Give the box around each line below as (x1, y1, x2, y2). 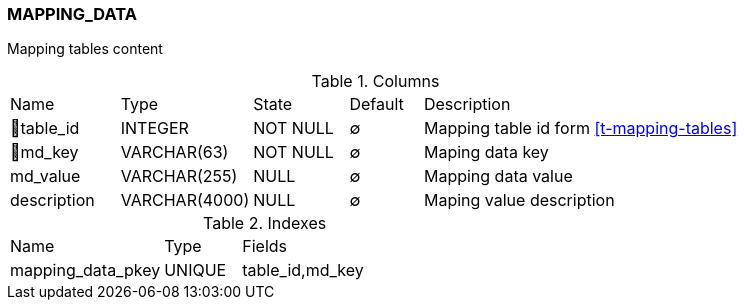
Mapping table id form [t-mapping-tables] (423, 118, 738, 139)
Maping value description (423, 190, 615, 211)
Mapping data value (423, 166, 573, 187)
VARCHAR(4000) (120, 190, 250, 211)
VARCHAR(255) (120, 166, 238, 187)
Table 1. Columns (311, 71, 440, 92)
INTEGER (120, 118, 189, 139)
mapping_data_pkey (10, 260, 161, 281)
